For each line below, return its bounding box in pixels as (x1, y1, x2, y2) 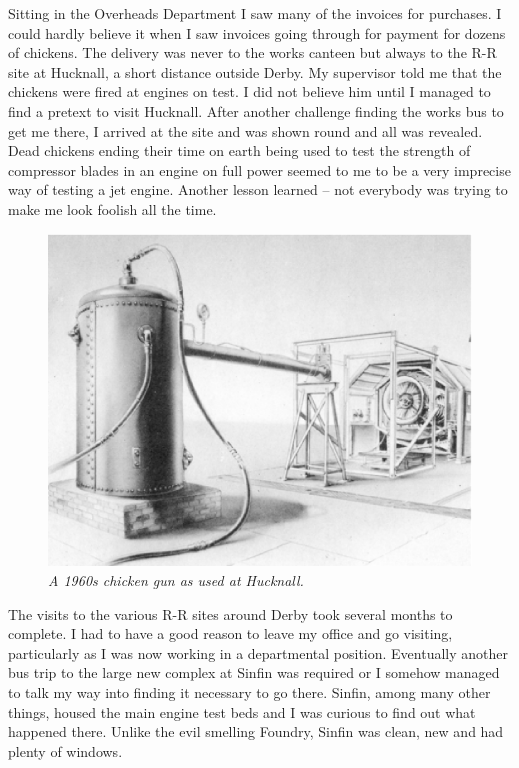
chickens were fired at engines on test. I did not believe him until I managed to (8, 81, 491, 102)
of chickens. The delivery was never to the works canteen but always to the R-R (8, 42, 497, 63)
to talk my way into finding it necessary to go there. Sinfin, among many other (8, 682, 491, 702)
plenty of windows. (8, 740, 123, 761)
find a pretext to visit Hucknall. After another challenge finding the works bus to (8, 100, 504, 121)
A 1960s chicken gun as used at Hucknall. (48, 570, 304, 591)
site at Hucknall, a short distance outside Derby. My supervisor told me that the (8, 61, 502, 82)
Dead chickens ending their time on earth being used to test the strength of (8, 140, 471, 161)
